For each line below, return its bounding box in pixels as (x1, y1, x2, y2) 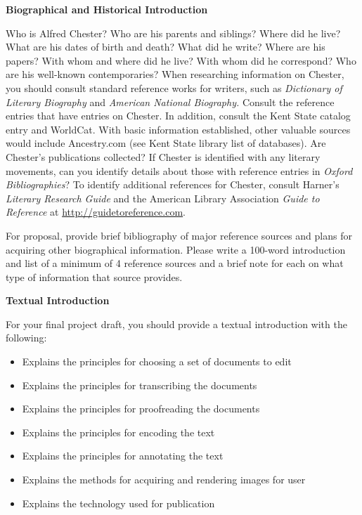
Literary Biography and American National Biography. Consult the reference (6, 94, 335, 109)
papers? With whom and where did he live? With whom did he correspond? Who (6, 53, 356, 67)
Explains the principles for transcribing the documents (22, 377, 257, 392)
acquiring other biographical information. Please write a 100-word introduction (6, 242, 346, 256)
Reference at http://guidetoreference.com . (6, 204, 186, 219)
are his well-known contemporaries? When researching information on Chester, (6, 67, 344, 82)
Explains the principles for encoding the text (22, 424, 215, 439)
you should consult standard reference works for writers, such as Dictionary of (6, 80, 342, 95)
